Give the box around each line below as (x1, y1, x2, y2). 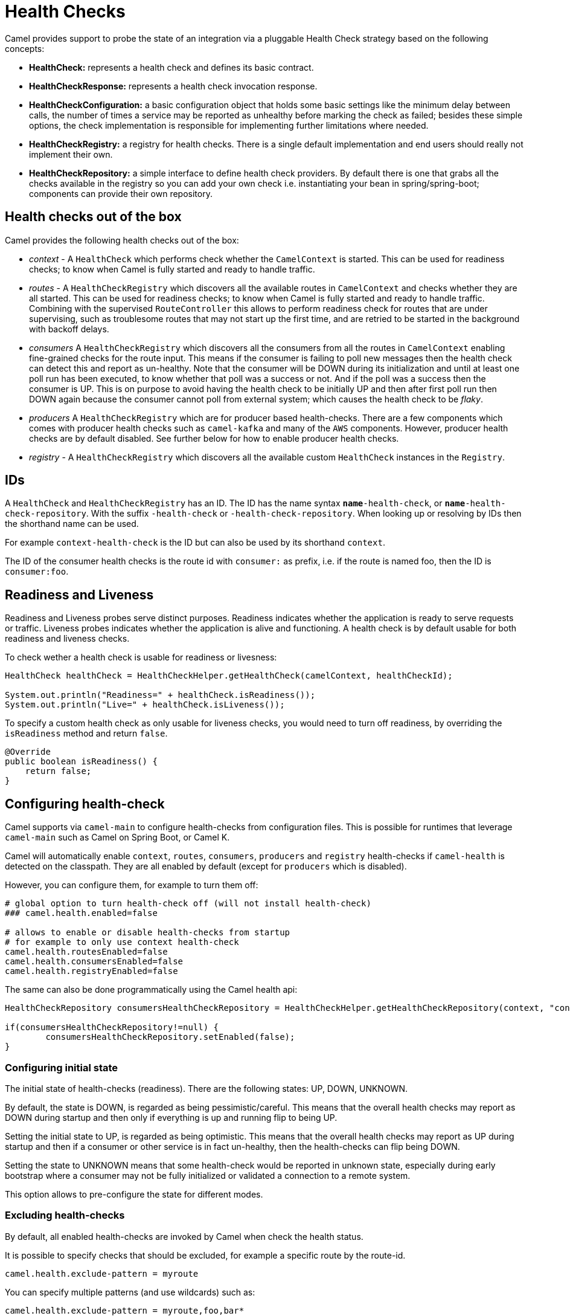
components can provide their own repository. (29, 188, 213, 199)
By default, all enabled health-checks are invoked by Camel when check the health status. (5, 1231, 363, 1242)
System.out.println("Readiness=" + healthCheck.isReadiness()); (5, 690, 316, 700)
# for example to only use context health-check (5, 937, 239, 947)
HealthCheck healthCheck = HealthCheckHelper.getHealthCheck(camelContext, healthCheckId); (5, 671, 453, 681)
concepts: (5, 43, 45, 54)
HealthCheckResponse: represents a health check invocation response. (29, 80, 318, 91)
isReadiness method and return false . (5, 728, 168, 739)
